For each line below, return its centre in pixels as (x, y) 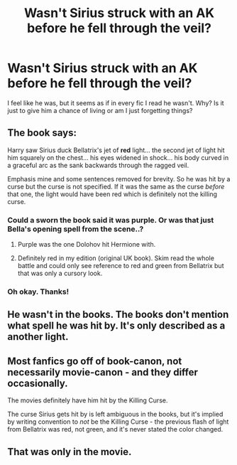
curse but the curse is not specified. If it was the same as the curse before (116, 186)
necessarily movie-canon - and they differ (103, 372)
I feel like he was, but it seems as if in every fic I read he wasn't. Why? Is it (116, 103)
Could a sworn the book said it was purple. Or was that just (111, 220)
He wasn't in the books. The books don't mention (118, 315)
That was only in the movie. (70, 452)
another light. (38, 337)
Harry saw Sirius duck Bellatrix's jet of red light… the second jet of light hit (116, 150)
